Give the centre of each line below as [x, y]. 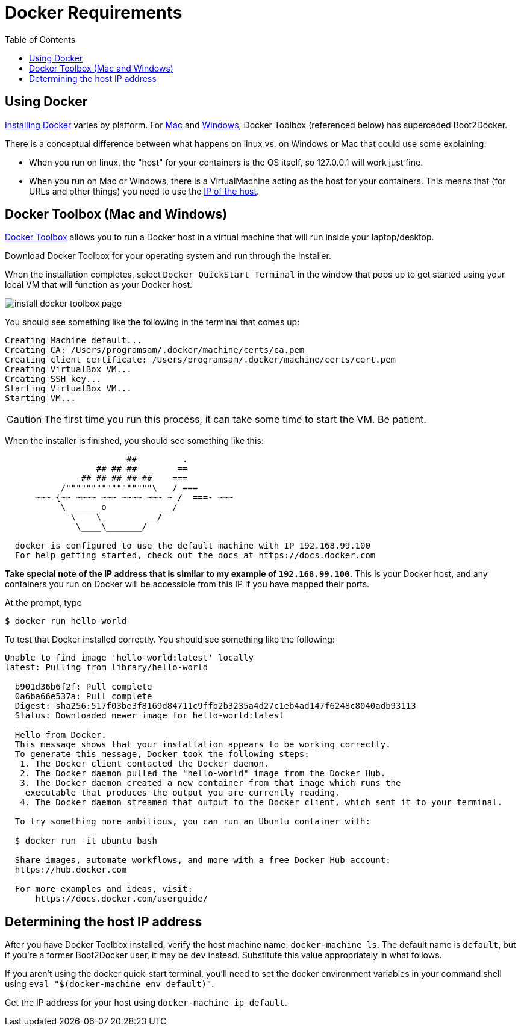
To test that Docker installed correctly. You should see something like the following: [170, 640]
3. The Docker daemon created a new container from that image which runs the [211, 783]
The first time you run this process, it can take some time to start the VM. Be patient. [235, 419]
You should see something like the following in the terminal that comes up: [152, 322]
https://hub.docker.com [71, 870]
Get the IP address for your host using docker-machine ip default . [146, 1003]
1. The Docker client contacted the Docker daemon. [145, 764]
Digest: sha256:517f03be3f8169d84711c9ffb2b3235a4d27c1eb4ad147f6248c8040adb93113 [215, 706]
